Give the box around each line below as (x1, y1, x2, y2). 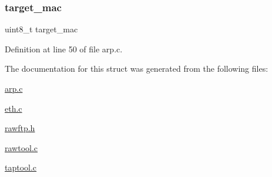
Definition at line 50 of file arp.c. (5, 42, 123, 55)
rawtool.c (5, 141, 38, 153)
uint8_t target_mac (5, 23, 78, 35)
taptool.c (5, 161, 37, 173)
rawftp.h (5, 122, 35, 134)
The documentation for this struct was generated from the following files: (5, 62, 268, 75)
